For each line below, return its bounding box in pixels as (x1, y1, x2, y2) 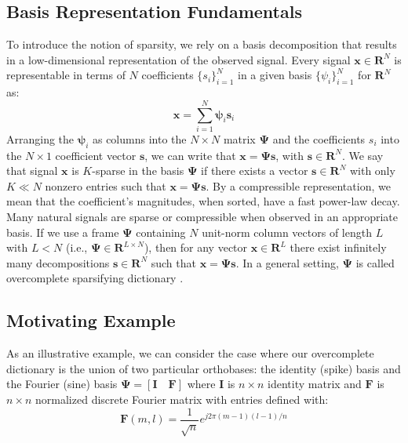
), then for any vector (144, 239, 248, 256)
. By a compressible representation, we (206, 177, 391, 194)
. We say (341, 147, 384, 163)
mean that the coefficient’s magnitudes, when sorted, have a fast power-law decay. (6, 193, 400, 209)
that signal (6, 162, 58, 179)
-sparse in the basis (92, 162, 184, 179)
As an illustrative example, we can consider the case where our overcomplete (6, 345, 374, 361)
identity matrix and (268, 376, 362, 392)
